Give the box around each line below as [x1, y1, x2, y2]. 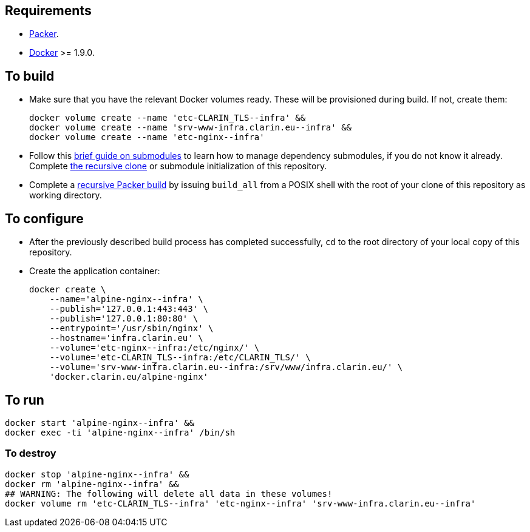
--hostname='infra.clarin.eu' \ [49, 333, 203, 343]
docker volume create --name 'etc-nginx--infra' [29, 132, 265, 143]
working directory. [29, 190, 102, 201]
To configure [5, 210, 84, 226]
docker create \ [29, 285, 106, 295]
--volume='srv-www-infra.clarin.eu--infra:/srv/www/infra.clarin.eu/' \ [49, 362, 403, 372]
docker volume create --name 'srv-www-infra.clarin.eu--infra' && [29, 123, 352, 133]
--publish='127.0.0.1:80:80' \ [49, 314, 199, 324]
